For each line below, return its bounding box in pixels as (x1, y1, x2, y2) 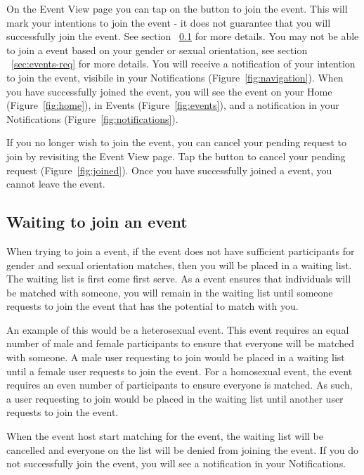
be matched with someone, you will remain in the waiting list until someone (6, 285, 333, 299)
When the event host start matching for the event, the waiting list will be (6, 429, 324, 443)
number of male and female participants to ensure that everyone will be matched (6, 336, 354, 351)
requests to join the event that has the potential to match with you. (6, 299, 299, 313)
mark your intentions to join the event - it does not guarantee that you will (6, 15, 331, 30)
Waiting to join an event (6, 211, 188, 233)
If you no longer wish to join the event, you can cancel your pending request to (6, 135, 347, 150)
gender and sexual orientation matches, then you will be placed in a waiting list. (6, 257, 352, 272)
